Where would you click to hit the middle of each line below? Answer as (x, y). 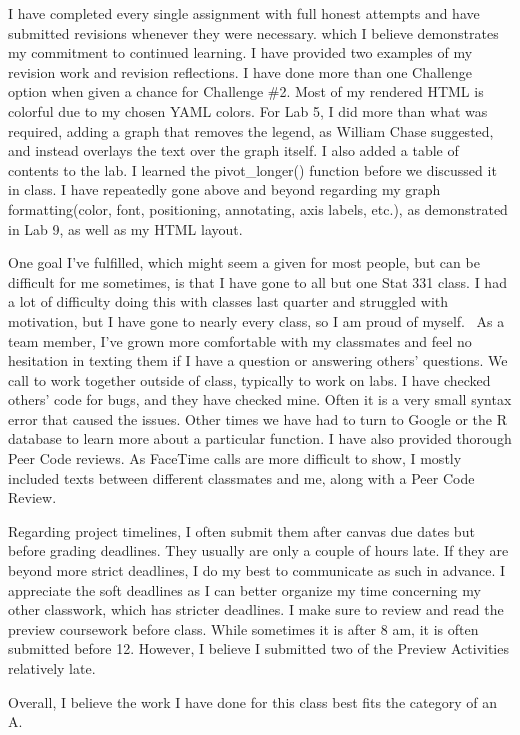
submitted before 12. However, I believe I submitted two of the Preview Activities (258, 648)
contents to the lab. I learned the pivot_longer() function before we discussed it (252, 169)
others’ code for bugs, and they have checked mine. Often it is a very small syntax (260, 399)
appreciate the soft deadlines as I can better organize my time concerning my (244, 589)
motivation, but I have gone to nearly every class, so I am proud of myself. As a (256, 320)
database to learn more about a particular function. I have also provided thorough (260, 438)
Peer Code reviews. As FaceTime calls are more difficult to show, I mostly (235, 458)
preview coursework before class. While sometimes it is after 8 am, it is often (243, 628)
